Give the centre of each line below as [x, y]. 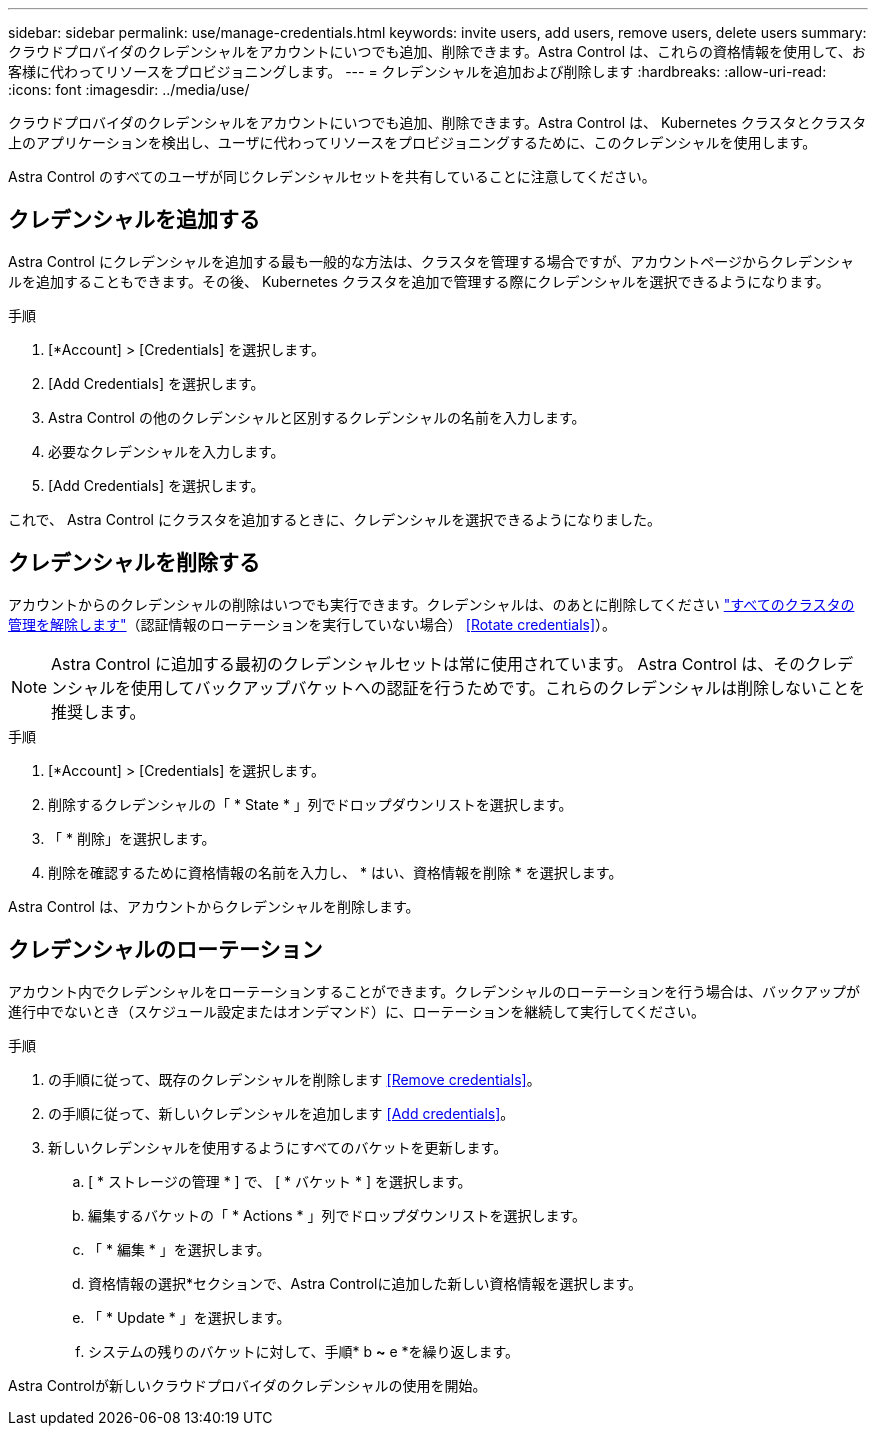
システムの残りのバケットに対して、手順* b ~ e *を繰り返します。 [304, 1351]
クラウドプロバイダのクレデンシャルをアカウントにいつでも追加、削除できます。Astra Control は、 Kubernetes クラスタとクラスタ [437, 122]
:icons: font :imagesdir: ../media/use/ [129, 89]
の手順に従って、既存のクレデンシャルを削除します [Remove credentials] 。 [294, 1079]
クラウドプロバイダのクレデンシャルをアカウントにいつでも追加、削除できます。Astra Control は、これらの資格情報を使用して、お [437, 51]
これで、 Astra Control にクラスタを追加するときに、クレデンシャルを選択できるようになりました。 [334, 519]
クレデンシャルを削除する [134, 563]
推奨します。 [98, 711]
